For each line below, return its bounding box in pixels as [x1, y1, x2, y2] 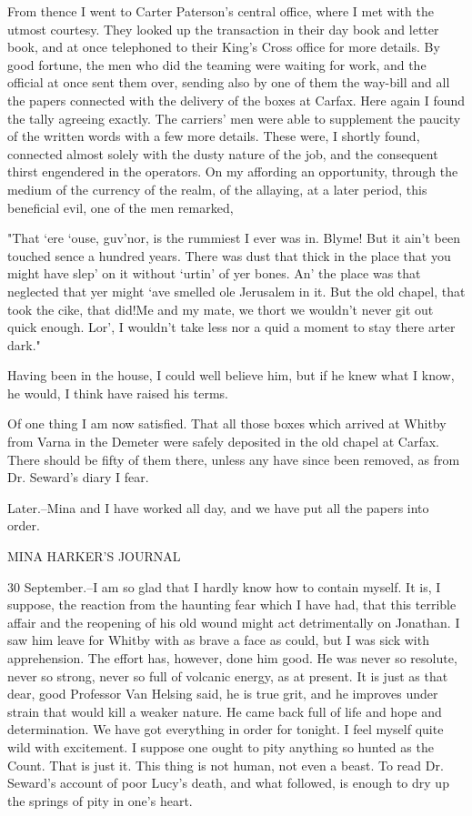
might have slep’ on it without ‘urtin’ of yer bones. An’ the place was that [7, 264, 421, 283]
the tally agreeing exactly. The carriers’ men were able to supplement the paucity [7, 108, 461, 127]
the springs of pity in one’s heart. [7, 791, 193, 810]
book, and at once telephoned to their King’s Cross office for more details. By [7, 37, 440, 56]
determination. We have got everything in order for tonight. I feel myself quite [7, 720, 444, 739]
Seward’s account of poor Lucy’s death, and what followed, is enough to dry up [7, 773, 449, 792]
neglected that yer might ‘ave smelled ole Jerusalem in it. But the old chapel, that [7, 281, 466, 300]
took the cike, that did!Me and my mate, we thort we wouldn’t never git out [7, 299, 434, 318]
